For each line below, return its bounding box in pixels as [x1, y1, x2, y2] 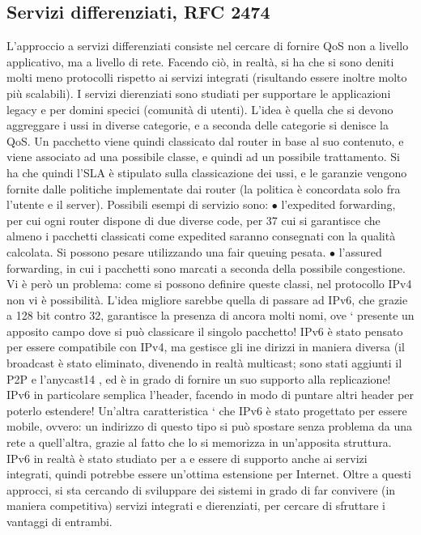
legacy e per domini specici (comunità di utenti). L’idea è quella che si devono [6, 100, 393, 117]
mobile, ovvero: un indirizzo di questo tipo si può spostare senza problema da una [6, 418, 413, 435]
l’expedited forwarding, [281, 196, 396, 213]
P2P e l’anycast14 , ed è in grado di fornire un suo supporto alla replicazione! [6, 370, 391, 387]
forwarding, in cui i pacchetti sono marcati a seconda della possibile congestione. [6, 259, 406, 276]
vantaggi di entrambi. [6, 513, 113, 530]
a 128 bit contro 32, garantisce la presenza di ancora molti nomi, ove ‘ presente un [6, 307, 415, 324]
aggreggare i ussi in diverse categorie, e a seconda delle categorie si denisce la [6, 117, 389, 134]
